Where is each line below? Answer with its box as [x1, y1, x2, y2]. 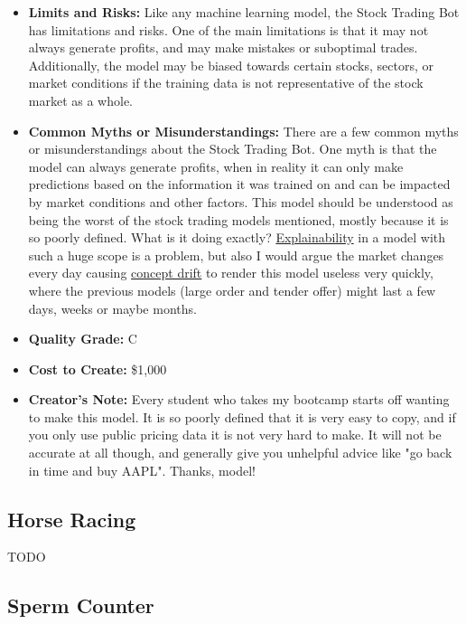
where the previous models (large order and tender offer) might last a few [28, 280, 436, 299]
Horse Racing [7, 505, 136, 533]
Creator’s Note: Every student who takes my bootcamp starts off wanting [28, 390, 450, 409]
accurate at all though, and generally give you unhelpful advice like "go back [28, 443, 452, 462]
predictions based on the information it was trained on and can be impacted [28, 175, 451, 194]
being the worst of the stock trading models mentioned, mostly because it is [28, 210, 449, 229]
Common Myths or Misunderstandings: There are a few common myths [28, 121, 459, 140]
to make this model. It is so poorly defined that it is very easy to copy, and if [28, 407, 456, 426]
